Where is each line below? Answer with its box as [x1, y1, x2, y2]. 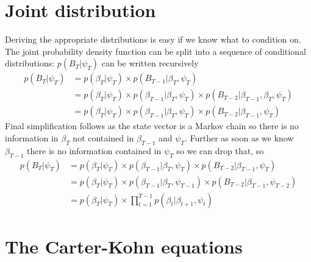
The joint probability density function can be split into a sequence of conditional [5, 44, 306, 57]
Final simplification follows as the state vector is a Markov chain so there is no [5, 119, 299, 132]
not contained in [73, 132, 134, 144]
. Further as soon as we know [184, 132, 294, 144]
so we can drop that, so [176, 144, 264, 157]
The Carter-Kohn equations [5, 233, 243, 258]
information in [5, 132, 59, 144]
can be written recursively [101, 57, 199, 69]
